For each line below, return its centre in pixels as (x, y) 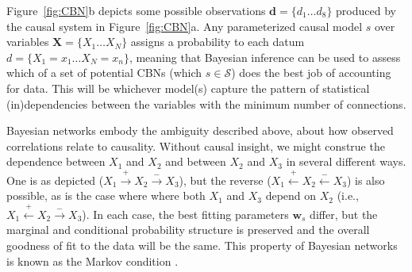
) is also (366, 180)
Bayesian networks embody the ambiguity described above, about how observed (200, 130)
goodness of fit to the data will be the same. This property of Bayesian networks (202, 245)
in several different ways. (346, 161)
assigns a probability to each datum (218, 42)
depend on (291, 195)
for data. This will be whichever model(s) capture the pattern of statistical (188, 88)
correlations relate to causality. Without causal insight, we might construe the (196, 146)
